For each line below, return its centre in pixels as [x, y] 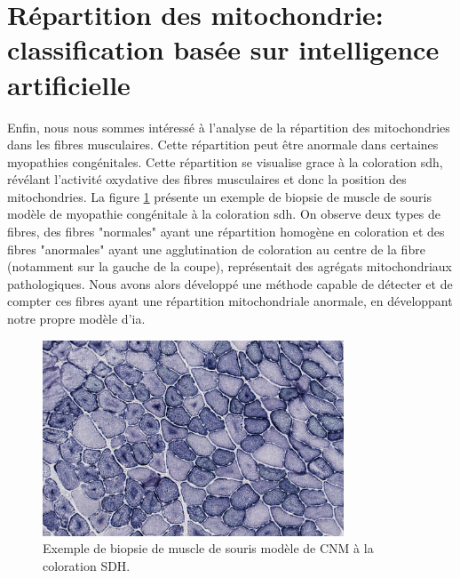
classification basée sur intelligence [223, 49]
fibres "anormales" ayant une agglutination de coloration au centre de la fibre [216, 249]
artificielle [69, 84]
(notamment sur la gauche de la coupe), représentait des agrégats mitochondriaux [230, 266]
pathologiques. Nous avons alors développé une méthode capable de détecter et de [230, 283]
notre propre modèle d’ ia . [76, 319]
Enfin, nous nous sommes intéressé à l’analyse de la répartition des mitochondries [229, 127]
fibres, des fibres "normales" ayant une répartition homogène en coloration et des [226, 232]
